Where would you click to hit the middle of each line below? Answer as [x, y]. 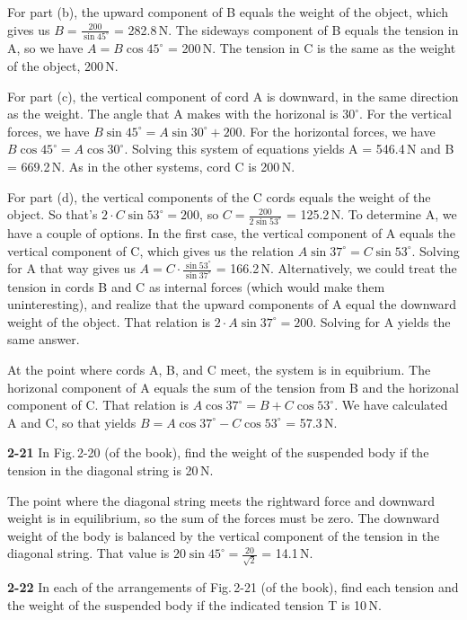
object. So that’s [53, 214]
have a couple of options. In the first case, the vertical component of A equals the [231, 233]
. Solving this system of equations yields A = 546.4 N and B [289, 149]
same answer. [44, 339]
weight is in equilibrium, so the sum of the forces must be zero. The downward [224, 518]
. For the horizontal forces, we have [339, 131]
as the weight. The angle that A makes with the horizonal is [173, 114]
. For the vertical [405, 114]
